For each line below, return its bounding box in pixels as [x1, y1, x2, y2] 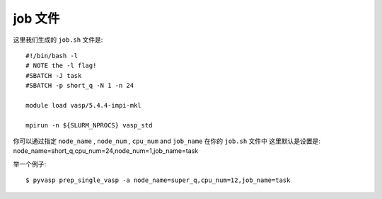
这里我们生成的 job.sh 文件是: [13, 35, 103, 44]
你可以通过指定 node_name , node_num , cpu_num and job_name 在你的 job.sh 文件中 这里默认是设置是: [13, 137, 321, 145]
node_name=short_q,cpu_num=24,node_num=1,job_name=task [13, 147, 199, 155]
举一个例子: [13, 159, 47, 168]
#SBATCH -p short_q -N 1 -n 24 [25, 81, 134, 90]
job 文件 [13, 11, 60, 26]
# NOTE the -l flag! [25, 62, 97, 70]
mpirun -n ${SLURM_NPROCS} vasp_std [25, 121, 153, 129]
